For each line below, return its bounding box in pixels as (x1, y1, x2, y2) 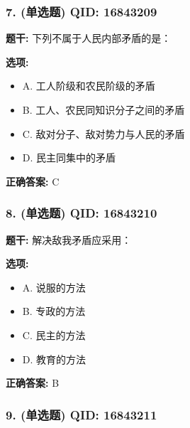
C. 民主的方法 (22, 327, 86, 342)
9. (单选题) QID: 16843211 (6, 405, 157, 423)
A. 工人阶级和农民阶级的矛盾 (22, 78, 155, 93)
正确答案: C (6, 173, 60, 188)
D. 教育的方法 (22, 351, 86, 366)
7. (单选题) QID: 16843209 (6, 2, 157, 20)
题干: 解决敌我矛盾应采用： (6, 232, 132, 247)
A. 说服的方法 (22, 279, 86, 294)
